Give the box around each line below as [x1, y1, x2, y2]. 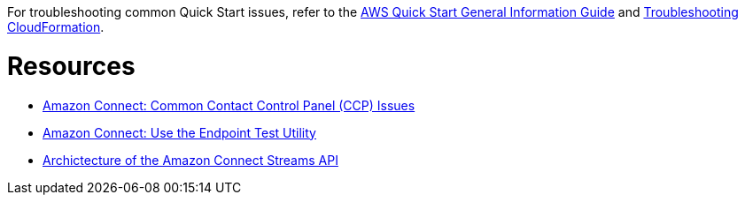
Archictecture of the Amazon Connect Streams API [43, 152, 338, 168]
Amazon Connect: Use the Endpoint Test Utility [43, 124, 316, 140]
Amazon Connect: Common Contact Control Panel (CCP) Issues [43, 97, 415, 113]
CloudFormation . [7, 19, 105, 34]
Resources [7, 50, 136, 81]
